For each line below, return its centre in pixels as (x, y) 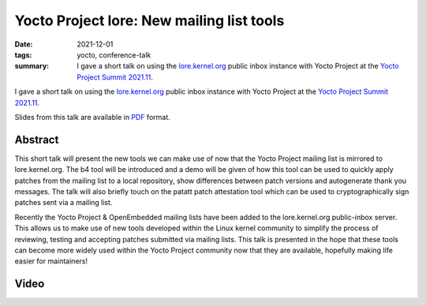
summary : (32, 66)
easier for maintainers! (51, 261)
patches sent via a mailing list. (64, 203)
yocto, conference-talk (114, 54)
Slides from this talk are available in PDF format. (93, 117)
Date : (24, 44)
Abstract (37, 139)
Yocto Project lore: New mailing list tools (149, 21)
